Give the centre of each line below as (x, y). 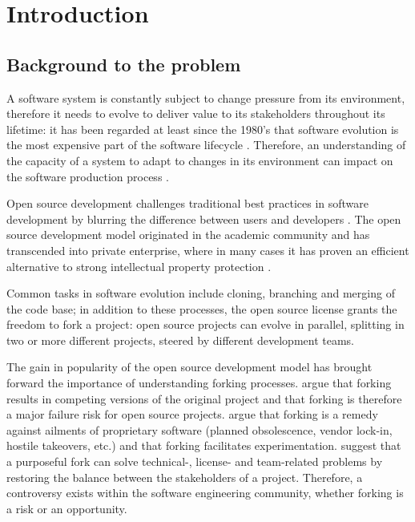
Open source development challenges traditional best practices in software (188, 203)
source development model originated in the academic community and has (188, 235)
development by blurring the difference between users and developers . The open (204, 219)
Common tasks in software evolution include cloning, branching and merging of (201, 293)
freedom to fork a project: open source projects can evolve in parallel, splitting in (205, 324)
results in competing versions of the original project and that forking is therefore (204, 398)
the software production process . (88, 176)
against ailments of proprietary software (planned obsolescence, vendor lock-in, (199, 429)
